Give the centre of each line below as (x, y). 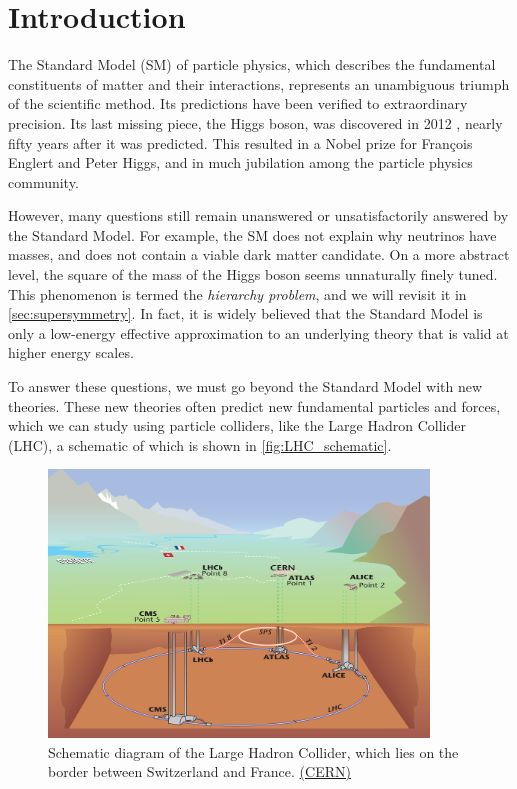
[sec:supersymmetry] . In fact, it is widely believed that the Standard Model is (245, 313)
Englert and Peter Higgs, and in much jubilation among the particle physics (240, 162)
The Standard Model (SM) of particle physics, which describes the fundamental (252, 64)
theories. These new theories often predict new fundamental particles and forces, (254, 405)
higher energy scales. (71, 352)
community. (43, 181)
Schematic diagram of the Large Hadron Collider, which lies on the (253, 751)
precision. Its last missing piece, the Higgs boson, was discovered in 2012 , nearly (255, 122)
